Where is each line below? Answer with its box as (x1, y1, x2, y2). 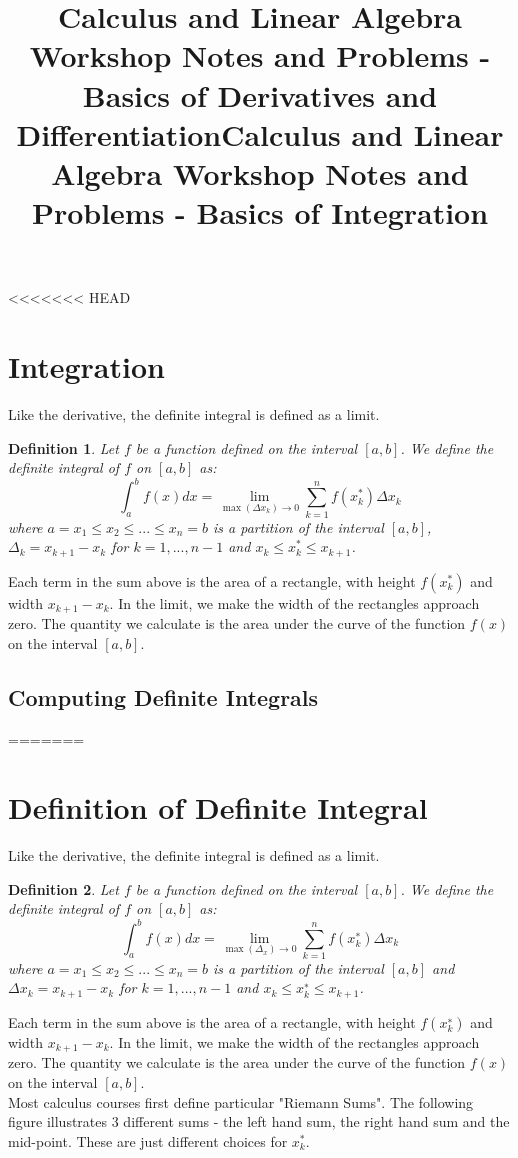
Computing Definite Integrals (8, 681, 319, 712)
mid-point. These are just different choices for (8, 1130, 288, 1151)
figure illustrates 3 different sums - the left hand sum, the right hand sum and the (8, 1111, 510, 1132)
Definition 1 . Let (8, 437, 119, 458)
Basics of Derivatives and (82, 74, 438, 115)
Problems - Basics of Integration (31, 192, 489, 233)
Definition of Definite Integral (8, 787, 428, 828)
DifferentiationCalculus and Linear (16, 113, 504, 154)
